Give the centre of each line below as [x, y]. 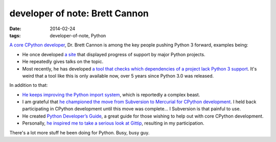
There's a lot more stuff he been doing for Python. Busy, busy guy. [79, 132]
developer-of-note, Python [78, 35]
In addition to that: [29, 85]
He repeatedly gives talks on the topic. [63, 62]
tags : [15, 35]
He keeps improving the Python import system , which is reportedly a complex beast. [111, 94]
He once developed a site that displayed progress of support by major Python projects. [114, 54]
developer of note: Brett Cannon [79, 13]
